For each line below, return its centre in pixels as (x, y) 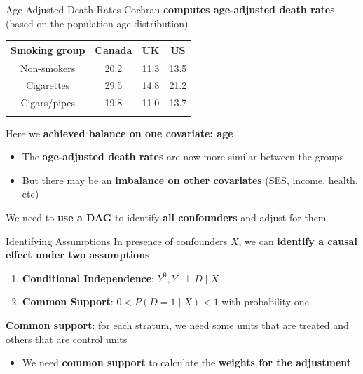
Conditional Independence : (88, 278)
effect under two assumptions (78, 255)
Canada (114, 49)
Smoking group (48, 49)
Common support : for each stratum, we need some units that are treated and (177, 325)
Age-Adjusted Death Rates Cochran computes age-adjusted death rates (170, 9)
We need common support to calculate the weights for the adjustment (187, 362)
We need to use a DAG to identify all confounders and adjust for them (166, 217)
